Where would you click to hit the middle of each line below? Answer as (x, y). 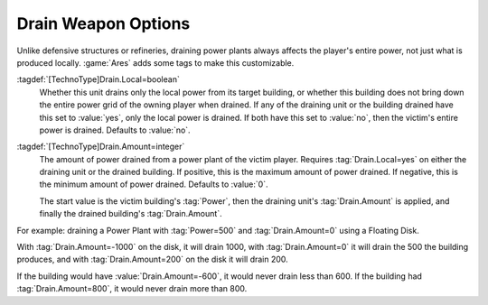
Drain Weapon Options (103, 23)
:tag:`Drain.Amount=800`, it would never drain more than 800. (132, 289)
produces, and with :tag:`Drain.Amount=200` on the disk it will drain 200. (152, 259)
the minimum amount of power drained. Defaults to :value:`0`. (154, 184)
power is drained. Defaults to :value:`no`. (115, 130)
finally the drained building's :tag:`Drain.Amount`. (131, 214)
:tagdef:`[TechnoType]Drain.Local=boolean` (98, 79)
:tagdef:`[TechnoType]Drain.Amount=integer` (101, 147)
